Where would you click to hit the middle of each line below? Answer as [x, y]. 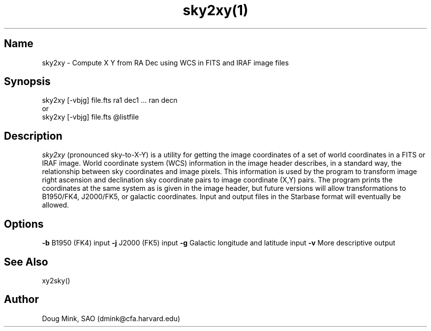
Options [24, 224]
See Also [26, 262]
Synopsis [27, 82]
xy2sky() [56, 280]
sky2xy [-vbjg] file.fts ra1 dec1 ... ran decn [110, 100]
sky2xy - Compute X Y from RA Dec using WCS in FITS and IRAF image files [165, 62]
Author [21, 300]
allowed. [56, 205]
